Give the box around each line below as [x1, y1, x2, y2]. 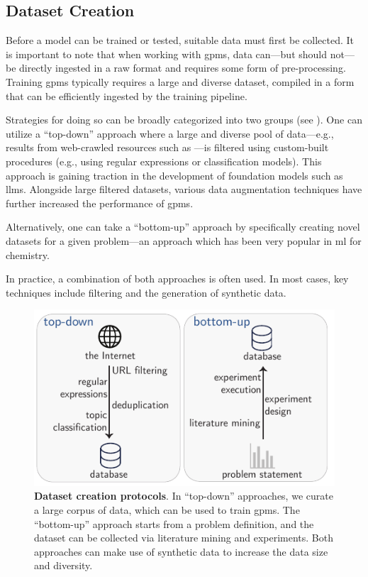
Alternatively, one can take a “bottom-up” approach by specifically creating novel [6, 219, 360, 234]
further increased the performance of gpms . [6, 195, 194, 210]
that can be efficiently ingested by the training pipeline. [6, 88, 247, 103]
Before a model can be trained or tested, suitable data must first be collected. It [6, 33, 355, 48]
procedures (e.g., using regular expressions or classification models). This [6, 153, 322, 168]
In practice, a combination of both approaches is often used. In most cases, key [6, 271, 349, 286]
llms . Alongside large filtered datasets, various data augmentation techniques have [6, 182, 362, 197]
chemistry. [6, 247, 50, 262]
